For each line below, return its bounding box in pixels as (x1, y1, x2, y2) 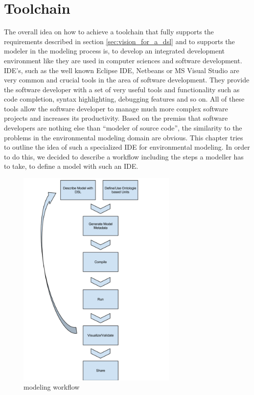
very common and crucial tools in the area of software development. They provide (4, 75, 250, 85)
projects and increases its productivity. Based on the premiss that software (4, 113, 228, 123)
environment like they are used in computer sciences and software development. (4, 55, 242, 65)
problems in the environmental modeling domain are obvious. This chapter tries (4, 132, 243, 142)
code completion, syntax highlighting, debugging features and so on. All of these (4, 94, 245, 104)
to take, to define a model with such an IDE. (4, 161, 139, 171)
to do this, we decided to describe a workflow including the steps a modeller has (4, 151, 244, 161)
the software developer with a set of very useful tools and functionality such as (4, 84, 240, 94)
